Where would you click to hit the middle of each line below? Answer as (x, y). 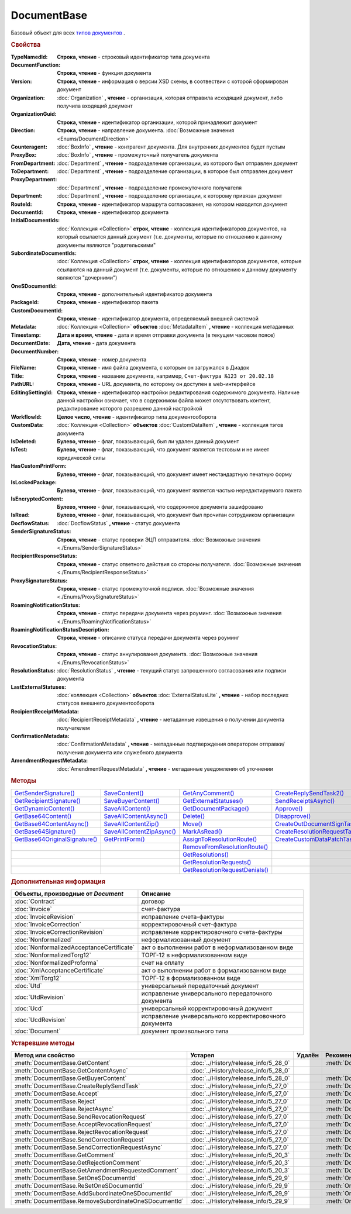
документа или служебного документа (134, 752)
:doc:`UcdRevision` (40, 1020)
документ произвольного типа (185, 1031)
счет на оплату (163, 963)
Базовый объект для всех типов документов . (68, 33)
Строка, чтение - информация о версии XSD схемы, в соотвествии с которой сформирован (173, 81)
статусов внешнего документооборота (106, 703)
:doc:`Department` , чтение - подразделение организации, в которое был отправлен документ (175, 171)
